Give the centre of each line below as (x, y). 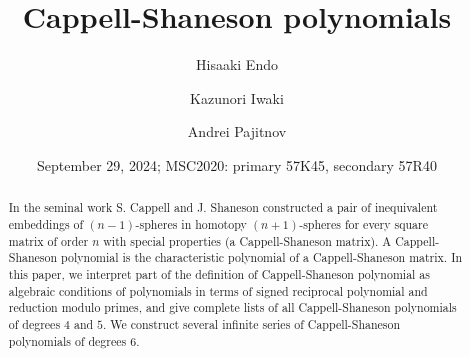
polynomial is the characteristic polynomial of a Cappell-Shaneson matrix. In (262, 257)
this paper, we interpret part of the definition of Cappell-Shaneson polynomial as (219, 273)
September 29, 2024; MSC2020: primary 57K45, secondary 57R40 (237, 164)
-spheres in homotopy (191, 223)
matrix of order (48, 240)
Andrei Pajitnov (237, 131)
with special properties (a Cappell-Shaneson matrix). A (247, 240)
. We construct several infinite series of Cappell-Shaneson (252, 323)
